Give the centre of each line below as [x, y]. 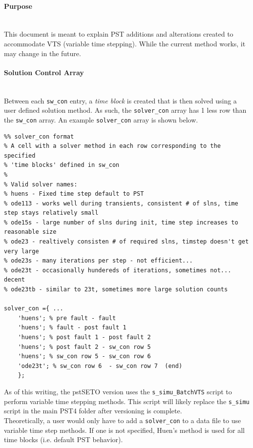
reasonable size [30, 232]
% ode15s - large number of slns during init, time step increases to [121, 222]
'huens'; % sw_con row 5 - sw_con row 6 [84, 356]
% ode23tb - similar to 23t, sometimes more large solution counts [116, 290]
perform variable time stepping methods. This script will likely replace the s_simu [127, 401]
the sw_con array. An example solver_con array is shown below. [101, 119]
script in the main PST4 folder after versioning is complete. [93, 411]
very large [21, 251]
